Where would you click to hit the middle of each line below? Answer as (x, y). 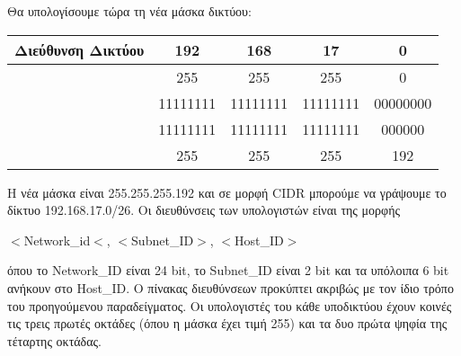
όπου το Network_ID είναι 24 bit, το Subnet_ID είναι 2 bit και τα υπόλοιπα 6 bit (228, 270)
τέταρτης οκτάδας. (54, 340)
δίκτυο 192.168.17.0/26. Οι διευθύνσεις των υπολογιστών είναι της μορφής (204, 210)
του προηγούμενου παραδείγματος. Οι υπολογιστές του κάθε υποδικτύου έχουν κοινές (230, 305)
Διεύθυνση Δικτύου (80, 49)
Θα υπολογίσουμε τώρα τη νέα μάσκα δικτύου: (129, 11)
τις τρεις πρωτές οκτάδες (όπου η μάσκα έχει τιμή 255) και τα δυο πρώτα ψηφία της (227, 323)
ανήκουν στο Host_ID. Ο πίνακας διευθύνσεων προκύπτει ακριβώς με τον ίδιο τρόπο (230, 287)
